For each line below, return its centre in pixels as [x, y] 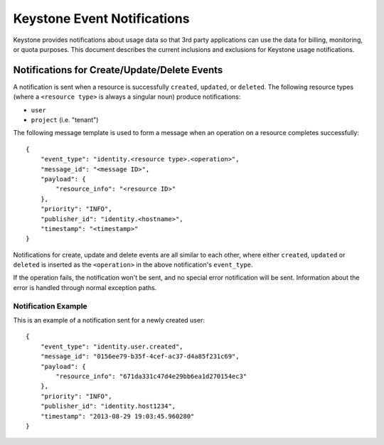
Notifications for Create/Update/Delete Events [118, 70]
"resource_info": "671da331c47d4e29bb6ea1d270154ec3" [151, 376]
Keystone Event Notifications [101, 18]
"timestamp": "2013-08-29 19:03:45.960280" [117, 416]
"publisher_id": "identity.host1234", [108, 406]
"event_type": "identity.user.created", [112, 346]
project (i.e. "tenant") [65, 120]
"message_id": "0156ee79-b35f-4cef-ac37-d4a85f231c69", [140, 356]
